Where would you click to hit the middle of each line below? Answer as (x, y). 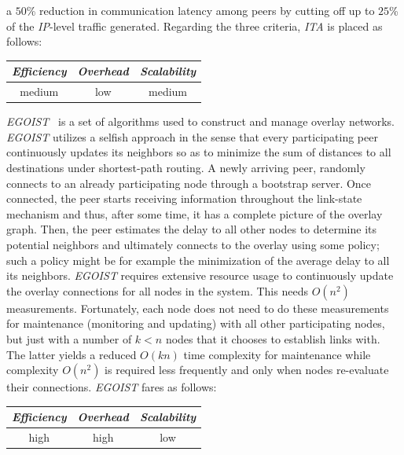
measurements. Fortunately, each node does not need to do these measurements (198, 308)
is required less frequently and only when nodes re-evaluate (247, 370)
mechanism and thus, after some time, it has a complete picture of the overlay (195, 213)
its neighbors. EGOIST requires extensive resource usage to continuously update (200, 275)
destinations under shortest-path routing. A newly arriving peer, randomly (186, 167)
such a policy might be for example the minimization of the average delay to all (198, 260)
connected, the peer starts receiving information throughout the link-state (184, 198)
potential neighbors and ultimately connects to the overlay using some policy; (193, 244)
